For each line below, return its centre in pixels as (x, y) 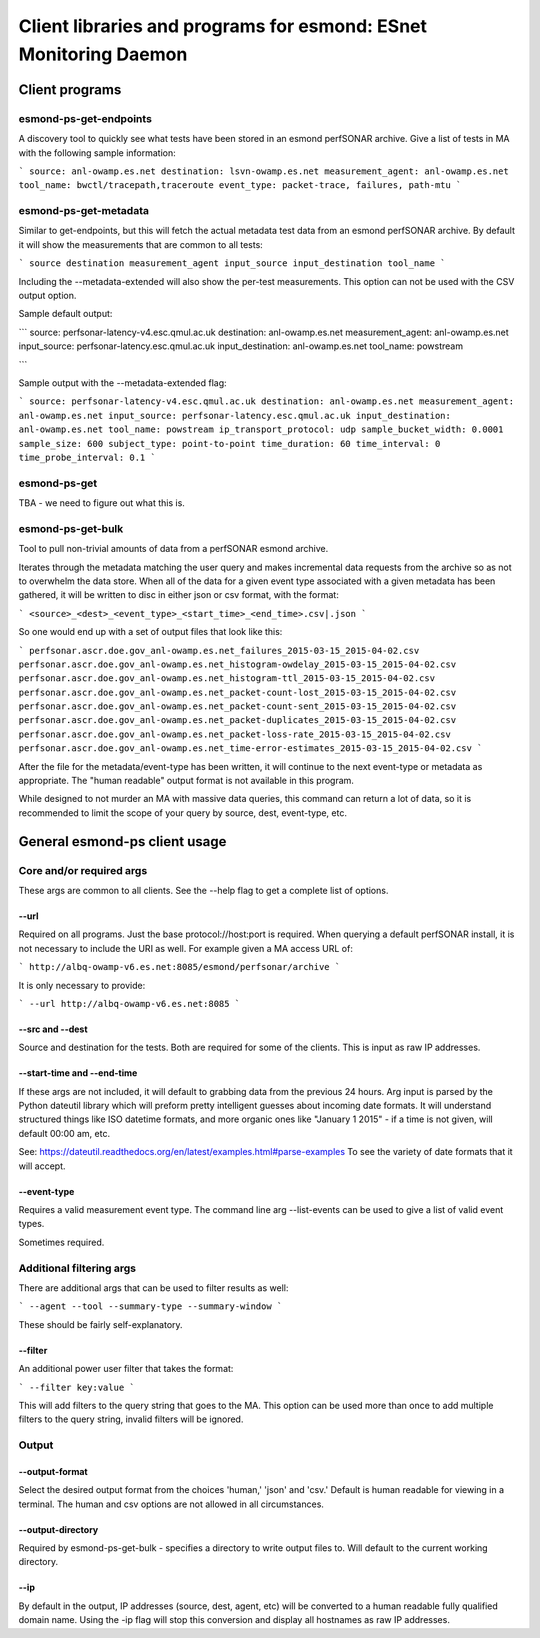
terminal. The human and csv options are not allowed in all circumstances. (171, 1504)
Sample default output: (65, 314)
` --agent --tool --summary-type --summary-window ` (150, 1306)
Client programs (70, 89)
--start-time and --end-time (78, 1073)
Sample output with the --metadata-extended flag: (122, 382)
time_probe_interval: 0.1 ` (87, 457)
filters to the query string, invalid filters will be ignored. (131, 1419)
